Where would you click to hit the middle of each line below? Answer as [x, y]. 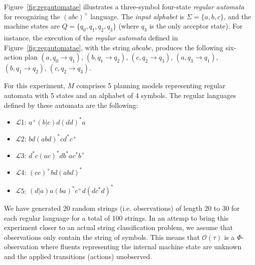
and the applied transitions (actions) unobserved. [78, 256]
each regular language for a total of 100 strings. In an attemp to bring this [116, 217]
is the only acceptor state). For [196, 26]
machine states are [32, 26]
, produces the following [187, 47]
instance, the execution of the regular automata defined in [91, 38]
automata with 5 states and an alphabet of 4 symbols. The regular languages [120, 95]
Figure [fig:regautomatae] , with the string [67, 47]
